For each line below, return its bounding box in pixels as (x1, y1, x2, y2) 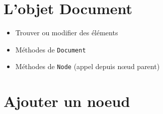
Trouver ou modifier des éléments (15, 27, 118, 38)
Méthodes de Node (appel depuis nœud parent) (15, 61, 160, 72)
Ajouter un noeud (4, 91, 130, 111)
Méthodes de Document (15, 44, 86, 54)
